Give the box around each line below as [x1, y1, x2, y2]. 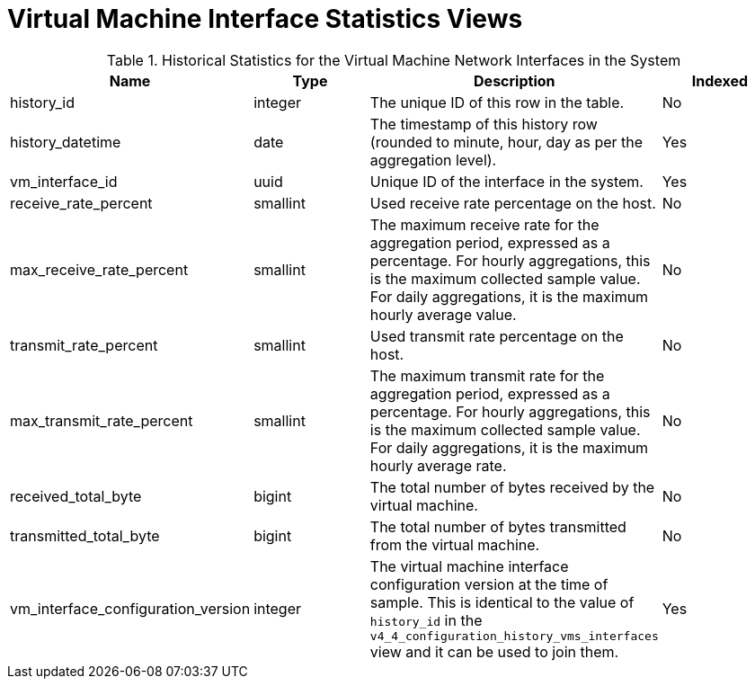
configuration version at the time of [369, 575, 608, 593]
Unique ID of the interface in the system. [369, 172, 644, 191]
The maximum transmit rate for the [369, 366, 605, 385]
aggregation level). [369, 150, 497, 169]
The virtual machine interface [369, 557, 569, 575]
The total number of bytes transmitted [369, 517, 626, 536]
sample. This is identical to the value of [369, 592, 635, 611]
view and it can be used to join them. [369, 642, 619, 661]
